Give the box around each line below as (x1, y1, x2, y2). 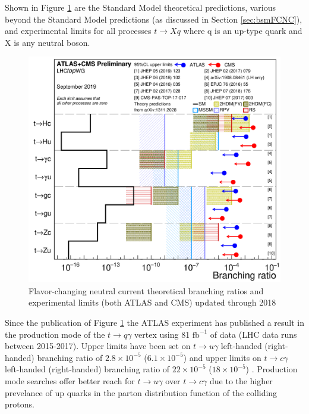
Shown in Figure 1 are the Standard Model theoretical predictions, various (5, 1, 276, 13)
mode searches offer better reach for (5, 374, 135, 387)
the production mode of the (5, 328, 105, 340)
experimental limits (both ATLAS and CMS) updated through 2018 (29, 296, 276, 309)
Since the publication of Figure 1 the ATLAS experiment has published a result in (5, 316, 305, 329)
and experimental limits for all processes (5, 24, 152, 37)
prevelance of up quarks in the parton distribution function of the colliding (5, 386, 278, 399)
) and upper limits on (183, 351, 261, 363)
